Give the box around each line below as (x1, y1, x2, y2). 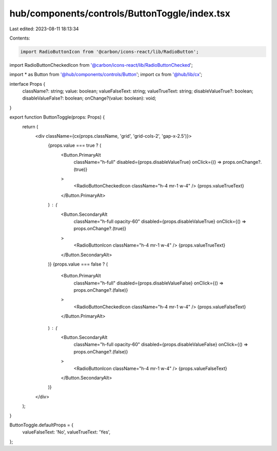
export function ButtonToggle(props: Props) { (9, 114, 105, 120)
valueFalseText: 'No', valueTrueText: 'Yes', (22, 429, 111, 435)
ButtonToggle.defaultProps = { (9, 422, 74, 428)
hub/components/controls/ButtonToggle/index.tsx (9, 8, 230, 19)
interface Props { (9, 81, 46, 87)
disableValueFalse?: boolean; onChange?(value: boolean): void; (22, 95, 156, 101)
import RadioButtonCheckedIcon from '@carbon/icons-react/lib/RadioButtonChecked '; (9, 62, 193, 68)
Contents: (9, 35, 30, 41)
